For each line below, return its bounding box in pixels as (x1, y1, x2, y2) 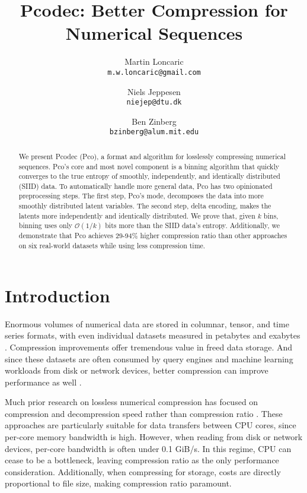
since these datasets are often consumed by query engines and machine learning (5, 352, 293, 365)
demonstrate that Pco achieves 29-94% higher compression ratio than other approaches (18, 230, 287, 241)
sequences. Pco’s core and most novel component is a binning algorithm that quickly (18, 161, 279, 171)
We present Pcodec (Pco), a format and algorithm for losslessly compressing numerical (18, 151, 286, 161)
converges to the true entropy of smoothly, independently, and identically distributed (18, 171, 280, 181)
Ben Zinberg (132, 115, 177, 127)
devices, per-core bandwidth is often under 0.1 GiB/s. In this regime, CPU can (5, 442, 292, 454)
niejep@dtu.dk (126, 98, 182, 107)
